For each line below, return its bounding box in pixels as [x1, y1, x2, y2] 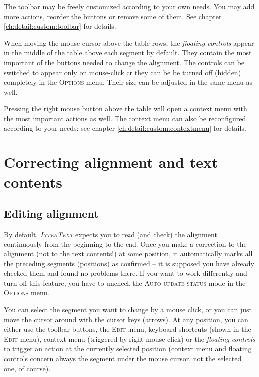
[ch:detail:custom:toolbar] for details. [4, 21, 116, 31]
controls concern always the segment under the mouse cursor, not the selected [4, 353, 242, 364]
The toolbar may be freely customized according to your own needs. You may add [4, 1, 255, 11]
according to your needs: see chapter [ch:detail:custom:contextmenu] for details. [4, 123, 246, 133]
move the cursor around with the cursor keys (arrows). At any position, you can [4, 314, 248, 324]
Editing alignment [4, 206, 99, 221]
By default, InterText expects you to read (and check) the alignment [4, 229, 217, 239]
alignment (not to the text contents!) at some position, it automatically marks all [4, 249, 253, 259]
